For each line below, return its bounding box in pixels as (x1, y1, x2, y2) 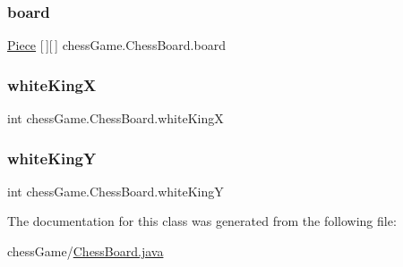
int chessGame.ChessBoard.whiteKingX (7, 109, 224, 128)
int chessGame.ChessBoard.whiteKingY (7, 181, 224, 200)
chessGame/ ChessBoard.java (7, 242, 164, 261)
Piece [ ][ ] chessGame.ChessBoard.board (7, 36, 226, 54)
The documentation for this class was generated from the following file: (7, 212, 397, 230)
